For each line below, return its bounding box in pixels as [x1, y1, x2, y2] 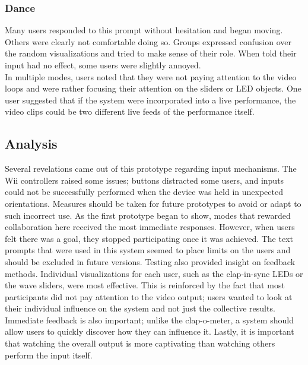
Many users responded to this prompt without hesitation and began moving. [5, 24, 283, 36]
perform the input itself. [5, 348, 93, 361]
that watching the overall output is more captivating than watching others [5, 337, 275, 350]
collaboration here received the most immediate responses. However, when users [5, 221, 295, 233]
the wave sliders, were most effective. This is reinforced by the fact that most [5, 279, 285, 291]
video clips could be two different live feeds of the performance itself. [5, 105, 255, 118]
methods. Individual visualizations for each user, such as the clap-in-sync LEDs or [5, 267, 303, 279]
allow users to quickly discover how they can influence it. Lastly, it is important [5, 325, 294, 338]
